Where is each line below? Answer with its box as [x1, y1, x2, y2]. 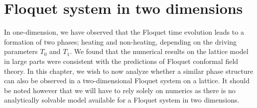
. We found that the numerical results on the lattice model [70, 46, 249, 56]
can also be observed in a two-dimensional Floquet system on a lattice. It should [4, 75, 250, 86]
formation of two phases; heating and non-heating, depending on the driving [4, 36, 237, 47]
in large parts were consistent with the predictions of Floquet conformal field [4, 55, 239, 66]
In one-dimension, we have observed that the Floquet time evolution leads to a [4, 27, 244, 37]
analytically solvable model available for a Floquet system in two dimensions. [4, 95, 240, 105]
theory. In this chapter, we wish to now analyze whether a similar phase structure [4, 65, 254, 76]
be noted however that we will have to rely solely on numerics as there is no [4, 85, 236, 95]
